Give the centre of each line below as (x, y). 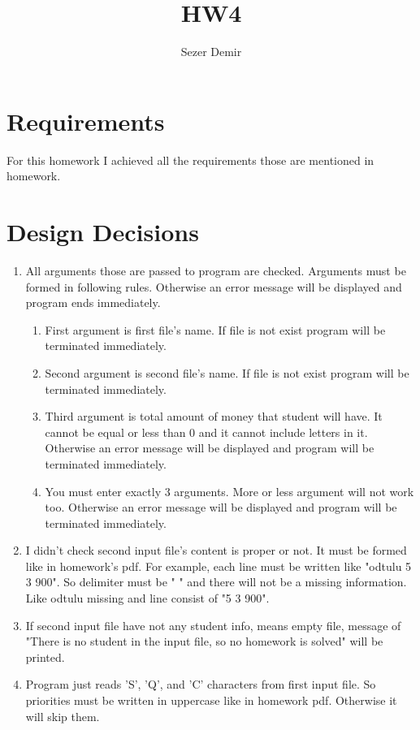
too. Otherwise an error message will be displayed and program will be (221, 507)
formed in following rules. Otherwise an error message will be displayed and (214, 286)
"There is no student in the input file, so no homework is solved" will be (204, 641)
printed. (45, 657)
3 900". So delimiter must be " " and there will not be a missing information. (216, 582)
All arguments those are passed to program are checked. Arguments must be (216, 270)
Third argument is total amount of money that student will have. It (214, 416)
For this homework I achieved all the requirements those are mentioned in (191, 160)
